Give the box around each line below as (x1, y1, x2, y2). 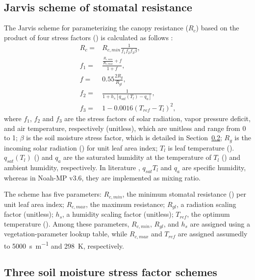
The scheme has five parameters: (4, 189, 102, 199)
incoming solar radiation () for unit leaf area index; (4, 142, 158, 153)
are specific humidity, (182, 162, 246, 172)
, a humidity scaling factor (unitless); (62, 209, 174, 219)
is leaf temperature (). (168, 142, 234, 153)
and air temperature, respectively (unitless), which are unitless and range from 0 (4, 123, 246, 133)
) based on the (196, 23, 239, 33)
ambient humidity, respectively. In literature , (4, 162, 140, 172)
